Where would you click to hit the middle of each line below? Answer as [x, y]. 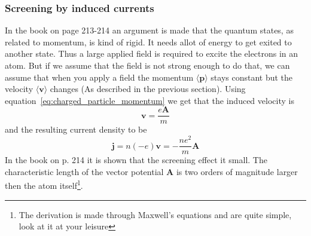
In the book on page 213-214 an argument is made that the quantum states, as [149, 30]
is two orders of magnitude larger [237, 171]
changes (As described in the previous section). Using [148, 89]
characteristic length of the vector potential [84, 171]
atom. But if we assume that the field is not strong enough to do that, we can [147, 65]
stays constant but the [252, 77]
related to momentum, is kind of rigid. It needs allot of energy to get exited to [148, 42]
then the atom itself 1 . [44, 185]
